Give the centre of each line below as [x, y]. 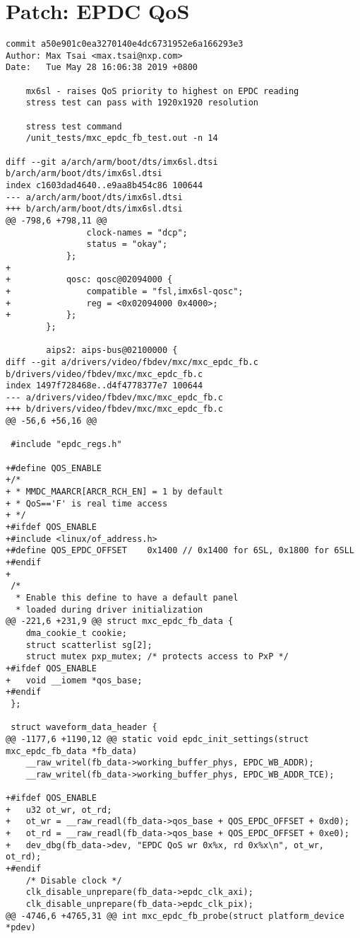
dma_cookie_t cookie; [76, 633]
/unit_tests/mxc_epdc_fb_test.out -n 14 [122, 138]
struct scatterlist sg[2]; [89, 645]
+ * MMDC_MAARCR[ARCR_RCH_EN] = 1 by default [114, 492]
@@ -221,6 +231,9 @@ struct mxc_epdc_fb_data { [120, 621]
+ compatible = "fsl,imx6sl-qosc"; [125, 291]
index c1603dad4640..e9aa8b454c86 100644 [104, 185]
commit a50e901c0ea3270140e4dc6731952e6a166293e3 [125, 44]
